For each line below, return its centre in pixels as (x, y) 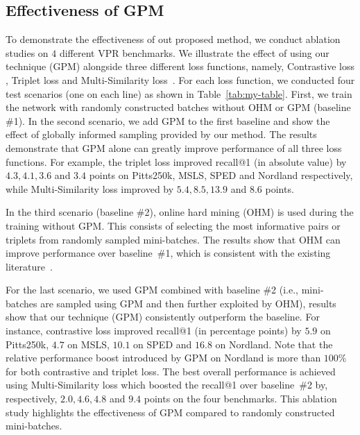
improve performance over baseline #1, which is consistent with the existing (168, 253)
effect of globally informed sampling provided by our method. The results (161, 134)
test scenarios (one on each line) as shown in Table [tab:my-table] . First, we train (179, 93)
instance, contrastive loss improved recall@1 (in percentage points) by (154, 331)
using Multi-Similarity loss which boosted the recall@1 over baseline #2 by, (167, 385)
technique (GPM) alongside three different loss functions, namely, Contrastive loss (180, 66)
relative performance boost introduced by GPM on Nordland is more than (163, 358)
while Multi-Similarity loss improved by (90, 188)
